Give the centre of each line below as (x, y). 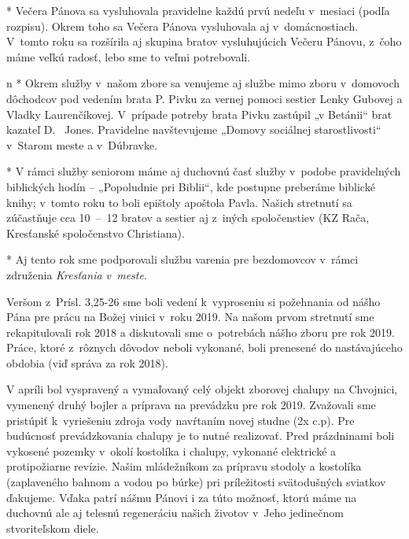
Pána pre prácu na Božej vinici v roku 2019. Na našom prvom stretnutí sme (190, 317)
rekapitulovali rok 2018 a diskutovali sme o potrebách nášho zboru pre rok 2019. (201, 332)
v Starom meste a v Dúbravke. (82, 144)
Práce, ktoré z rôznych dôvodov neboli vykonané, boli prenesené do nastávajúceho (204, 347)
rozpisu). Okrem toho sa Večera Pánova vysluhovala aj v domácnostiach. (182, 26)
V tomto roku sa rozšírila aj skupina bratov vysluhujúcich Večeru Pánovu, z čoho (204, 41)
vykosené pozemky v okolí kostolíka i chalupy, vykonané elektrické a (171, 450)
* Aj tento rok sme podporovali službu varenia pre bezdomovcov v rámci (182, 259)
